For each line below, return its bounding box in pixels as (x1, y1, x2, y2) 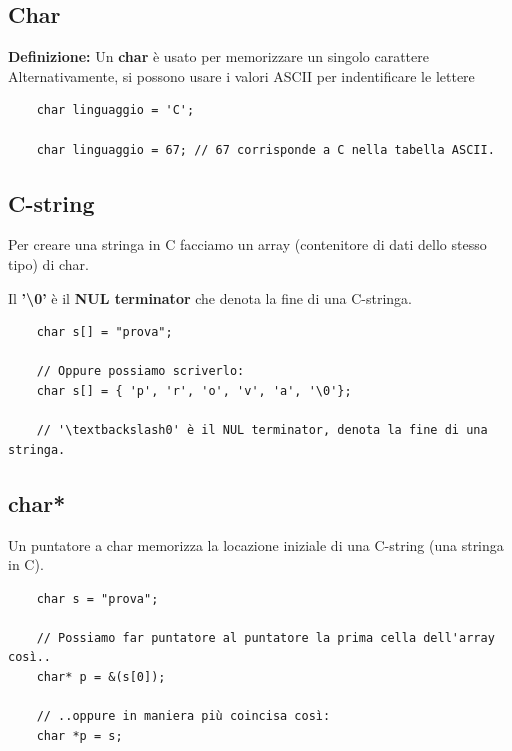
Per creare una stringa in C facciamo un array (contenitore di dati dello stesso (8, 234, 487, 255)
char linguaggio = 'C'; (36, 103, 195, 118)
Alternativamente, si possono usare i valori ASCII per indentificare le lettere (8, 65, 475, 86)
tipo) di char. (8, 253, 89, 274)
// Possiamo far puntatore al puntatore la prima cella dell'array (36, 630, 495, 645)
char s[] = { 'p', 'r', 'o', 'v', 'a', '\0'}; (36, 383, 352, 398)
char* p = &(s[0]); (36, 670, 166, 685)
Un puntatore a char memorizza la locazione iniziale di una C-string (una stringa (8, 534, 504, 555)
